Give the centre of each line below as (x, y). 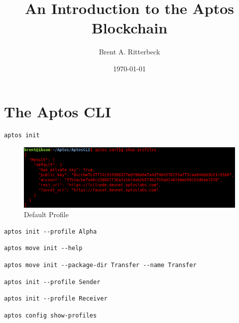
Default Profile (46, 214)
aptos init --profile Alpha (51, 231)
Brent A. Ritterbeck (129, 52)
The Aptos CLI (58, 111)
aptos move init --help (43, 248)
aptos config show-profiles (51, 315)
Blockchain (129, 28)
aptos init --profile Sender (52, 282)
